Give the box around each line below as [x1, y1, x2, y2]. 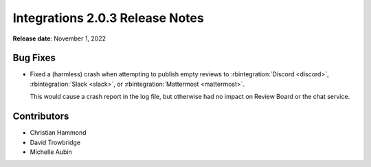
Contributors [12, 111, 69, 122]
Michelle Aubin [30, 148, 72, 156]
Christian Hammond [30, 129, 87, 137]
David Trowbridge [30, 138, 81, 146]
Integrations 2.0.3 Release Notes [12, 10, 204, 25]
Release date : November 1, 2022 [12, 34, 106, 43]
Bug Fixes [12, 52, 56, 64]
